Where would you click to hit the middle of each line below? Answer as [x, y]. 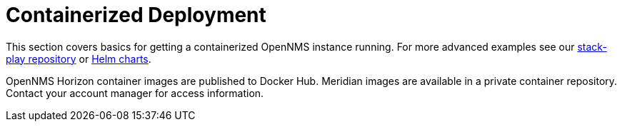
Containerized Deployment [136, 15]
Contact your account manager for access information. [135, 93]
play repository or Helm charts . [79, 59]
